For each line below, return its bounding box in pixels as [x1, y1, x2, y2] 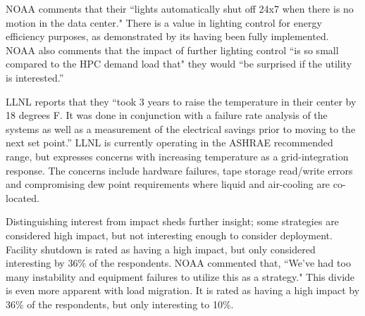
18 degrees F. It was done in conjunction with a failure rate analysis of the [6, 108, 328, 122]
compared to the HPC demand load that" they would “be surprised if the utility [6, 56, 352, 71]
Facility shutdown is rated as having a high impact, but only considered [6, 241, 316, 256]
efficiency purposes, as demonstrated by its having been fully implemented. [6, 29, 329, 44]
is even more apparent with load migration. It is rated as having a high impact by [6, 283, 360, 298]
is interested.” [6, 70, 64, 84]
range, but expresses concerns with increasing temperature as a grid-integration [6, 148, 349, 163]
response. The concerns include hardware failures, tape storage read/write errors [6, 163, 353, 177]
